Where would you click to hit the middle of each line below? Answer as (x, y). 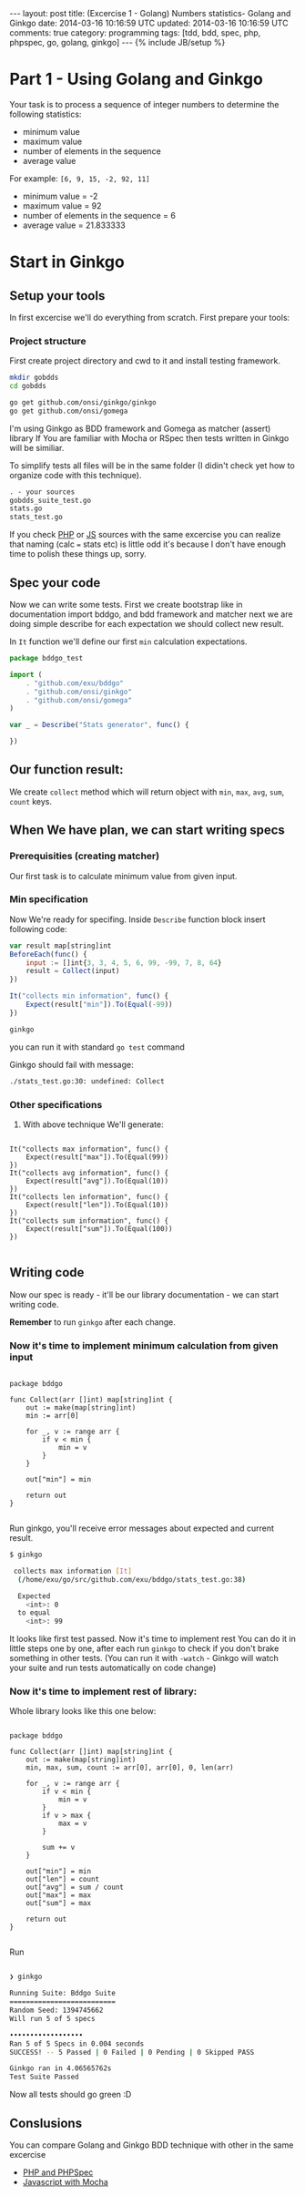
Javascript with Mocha (66, 2181)
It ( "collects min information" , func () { (89, 996)
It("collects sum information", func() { (89, 1221)
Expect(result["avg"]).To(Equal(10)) (97, 1181)
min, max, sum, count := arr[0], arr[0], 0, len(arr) (130, 1768)
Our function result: (67, 770)
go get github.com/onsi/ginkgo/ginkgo (83, 402)
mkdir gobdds (34, 378)
